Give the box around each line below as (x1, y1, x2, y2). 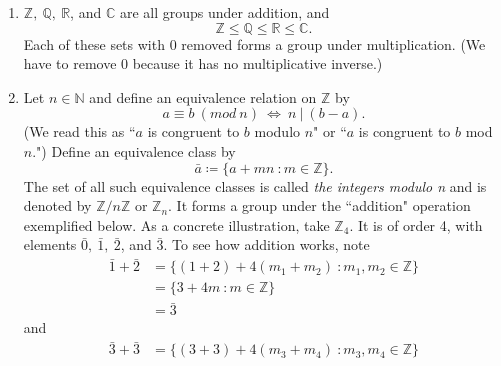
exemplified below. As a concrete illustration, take (23, 214, 330, 235)
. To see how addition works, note (163, 234, 370, 255)
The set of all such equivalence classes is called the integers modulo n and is (23, 175, 487, 196)
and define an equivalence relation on (89, 86, 317, 107)
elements (23, 234, 77, 255)
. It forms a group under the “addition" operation (168, 195, 471, 216)
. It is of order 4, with (349, 214, 483, 235)
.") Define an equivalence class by (32, 140, 236, 161)
